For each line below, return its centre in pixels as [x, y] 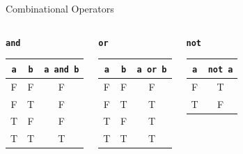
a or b [152, 69]
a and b [62, 69]
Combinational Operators [60, 8]
